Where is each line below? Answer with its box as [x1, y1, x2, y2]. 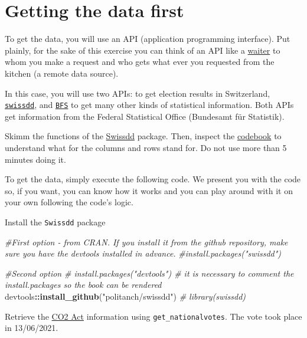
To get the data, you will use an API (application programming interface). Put [5, 32, 290, 45]
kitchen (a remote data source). [5, 67, 119, 79]
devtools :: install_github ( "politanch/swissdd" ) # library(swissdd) [5, 290, 246, 302]
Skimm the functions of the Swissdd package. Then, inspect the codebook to [5, 130, 282, 142]
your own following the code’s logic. [5, 196, 133, 208]
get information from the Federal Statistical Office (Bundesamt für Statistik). [5, 110, 285, 122]
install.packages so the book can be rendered [5, 278, 162, 291]
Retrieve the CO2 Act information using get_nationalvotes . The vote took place [5, 310, 302, 322]
